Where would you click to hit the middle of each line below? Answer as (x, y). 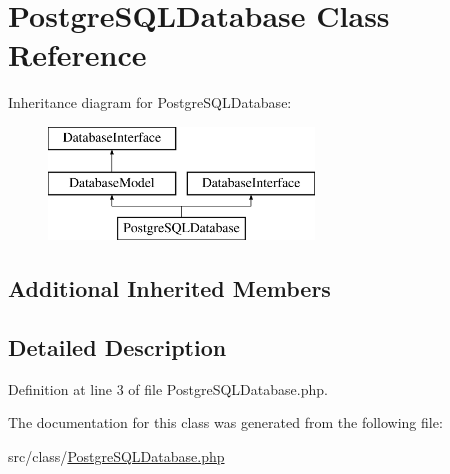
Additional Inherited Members (169, 288)
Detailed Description (117, 347)
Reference (77, 54)
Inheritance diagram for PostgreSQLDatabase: (150, 102)
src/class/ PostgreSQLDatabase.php (116, 456)
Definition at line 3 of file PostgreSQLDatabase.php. (168, 388)
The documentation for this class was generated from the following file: (225, 422)
